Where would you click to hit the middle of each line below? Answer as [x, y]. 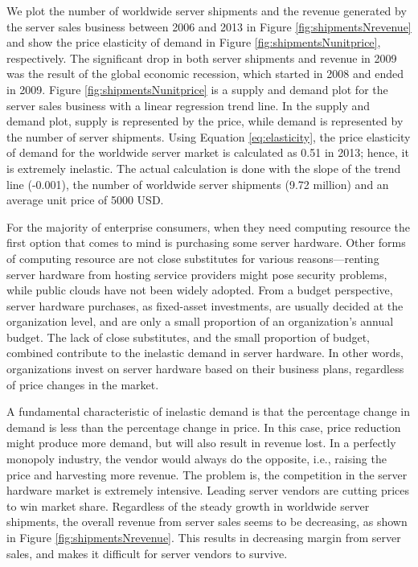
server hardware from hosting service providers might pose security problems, [197, 274]
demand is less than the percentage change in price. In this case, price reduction [204, 427]
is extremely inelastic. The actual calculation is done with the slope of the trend [204, 168]
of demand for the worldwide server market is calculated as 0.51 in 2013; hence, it [208, 152]
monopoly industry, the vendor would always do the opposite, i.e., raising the [197, 459]
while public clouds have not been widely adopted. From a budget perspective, [200, 290]
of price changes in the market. [83, 384]
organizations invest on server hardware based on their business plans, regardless [205, 369]
